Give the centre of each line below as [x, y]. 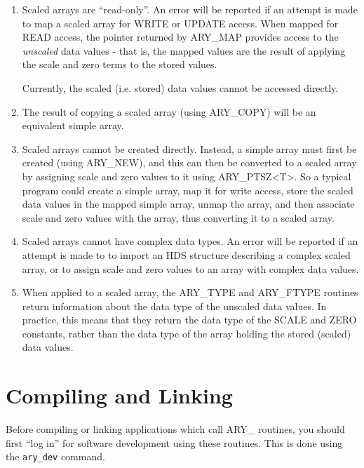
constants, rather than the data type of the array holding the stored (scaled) [187, 333]
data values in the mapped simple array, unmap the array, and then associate [188, 204]
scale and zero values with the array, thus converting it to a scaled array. [178, 217]
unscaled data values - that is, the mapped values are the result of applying [184, 50]
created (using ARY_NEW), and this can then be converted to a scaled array [189, 162]
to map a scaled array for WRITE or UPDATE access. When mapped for [180, 23]
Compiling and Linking [119, 395]
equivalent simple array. [73, 125]
